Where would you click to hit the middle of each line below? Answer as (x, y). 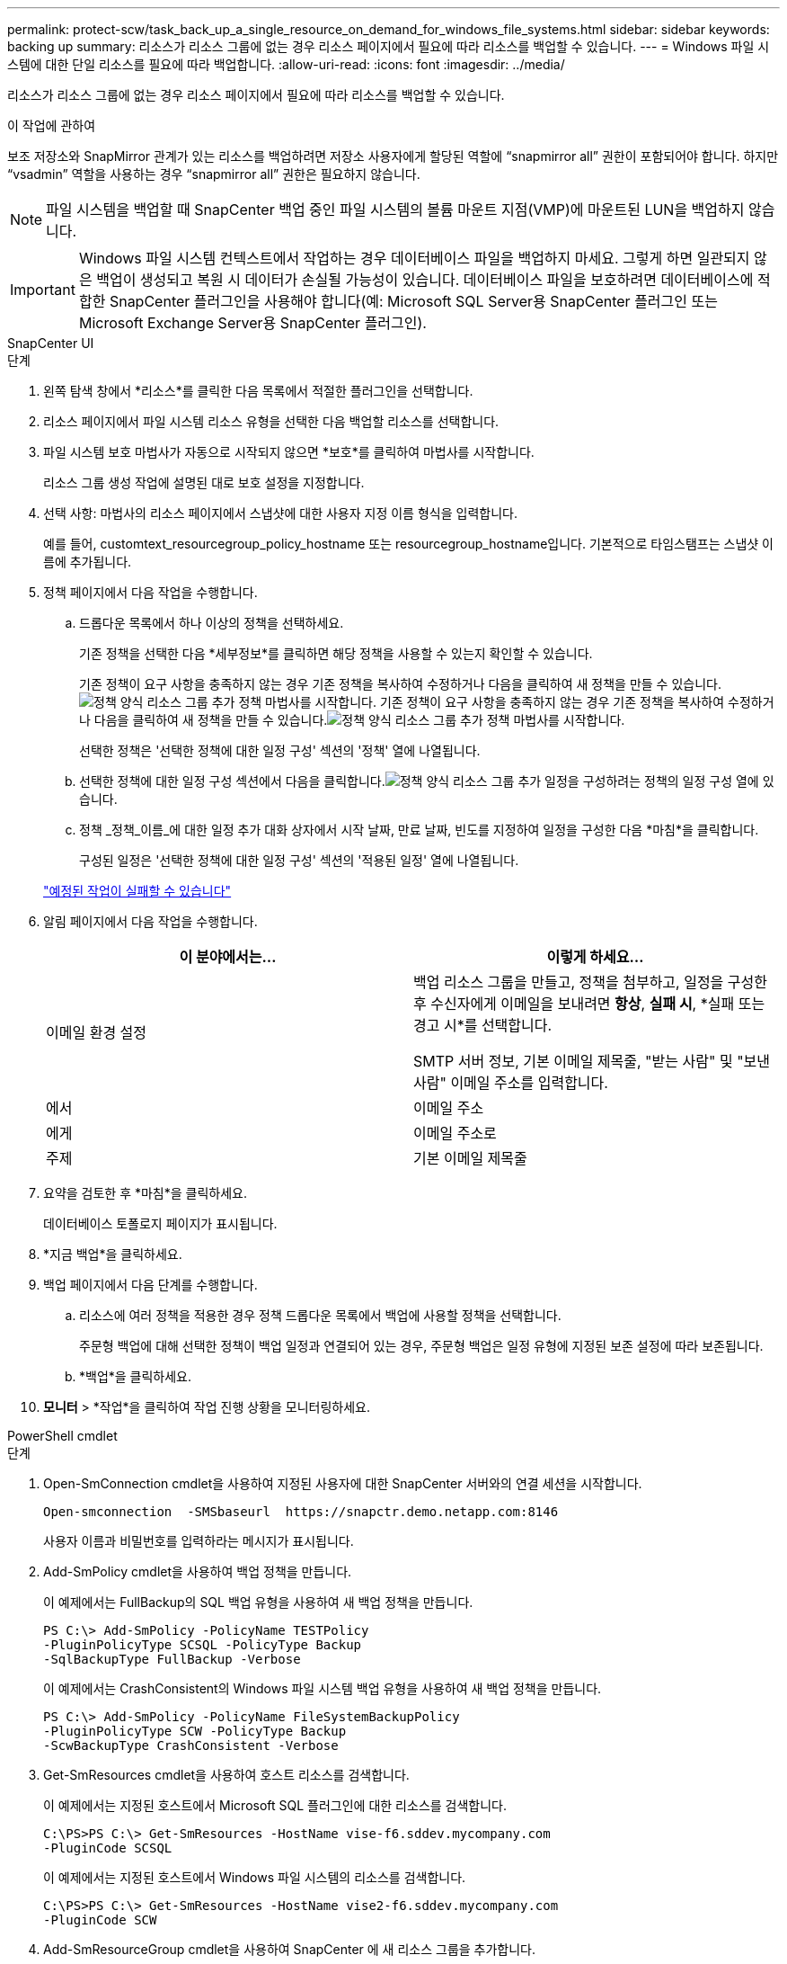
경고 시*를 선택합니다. (483, 1025)
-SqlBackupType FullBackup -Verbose (172, 1659)
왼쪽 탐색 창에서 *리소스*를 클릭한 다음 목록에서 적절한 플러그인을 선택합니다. (258, 391)
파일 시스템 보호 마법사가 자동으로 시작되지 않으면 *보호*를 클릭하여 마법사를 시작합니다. (289, 452)
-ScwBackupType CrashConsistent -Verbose (191, 1745)
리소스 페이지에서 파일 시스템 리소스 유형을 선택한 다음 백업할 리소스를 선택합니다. (271, 421)
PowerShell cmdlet (62, 1436)
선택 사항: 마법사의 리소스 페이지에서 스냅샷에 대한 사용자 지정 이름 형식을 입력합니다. (280, 513)
